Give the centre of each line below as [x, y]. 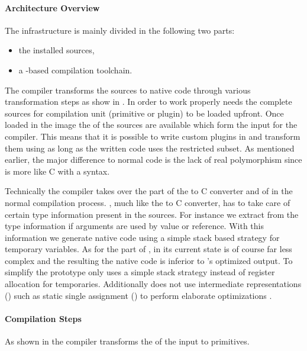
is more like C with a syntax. [57, 171]
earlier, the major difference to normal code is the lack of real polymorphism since [153, 160]
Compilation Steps [43, 318]
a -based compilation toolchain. [75, 70]
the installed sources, [56, 50]
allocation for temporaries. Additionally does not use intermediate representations [153, 284]
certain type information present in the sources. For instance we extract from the [152, 214]
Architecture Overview [52, 7]
